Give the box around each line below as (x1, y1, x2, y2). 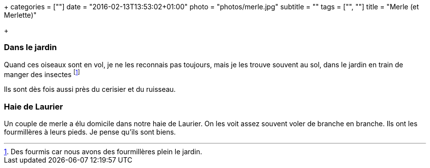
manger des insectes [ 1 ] (4, 68, 80, 79)
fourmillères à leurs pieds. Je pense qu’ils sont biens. (4, 128, 176, 137)
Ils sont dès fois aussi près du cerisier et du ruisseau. (4, 85, 176, 94)
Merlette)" (4, 11, 37, 19)
